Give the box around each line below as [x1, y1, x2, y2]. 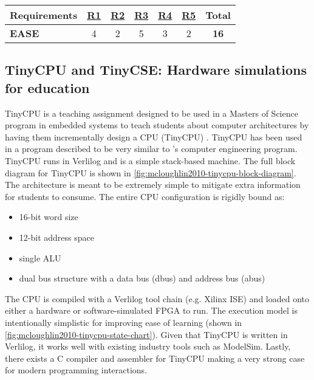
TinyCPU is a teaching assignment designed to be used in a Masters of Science [5, 106, 298, 119]
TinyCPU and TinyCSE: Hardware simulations [5, 60, 307, 79]
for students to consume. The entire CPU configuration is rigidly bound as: [5, 190, 285, 202]
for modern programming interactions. [5, 364, 148, 376]
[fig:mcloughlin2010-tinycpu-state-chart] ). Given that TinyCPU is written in [5, 328, 288, 340]
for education [5, 78, 90, 97]
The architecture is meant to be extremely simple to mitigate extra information [5, 178, 301, 191]
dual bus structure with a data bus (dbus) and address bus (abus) [19, 272, 265, 285]
